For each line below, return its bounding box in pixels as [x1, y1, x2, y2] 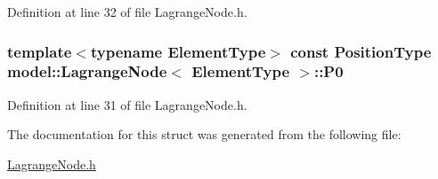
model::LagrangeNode [7, 60, 167, 82]
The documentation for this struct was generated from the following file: [7, 125, 401, 144]
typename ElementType [90, 40, 266, 62]
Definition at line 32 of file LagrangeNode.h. [7, 3, 247, 20]
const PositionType [290, 40, 432, 62]
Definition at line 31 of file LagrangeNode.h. [7, 95, 247, 113]
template [7, 40, 72, 62]
